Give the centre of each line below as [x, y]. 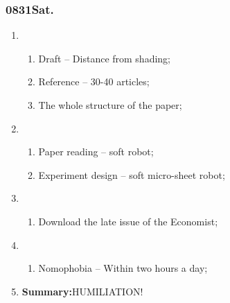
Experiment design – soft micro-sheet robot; [132, 174]
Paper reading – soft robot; [96, 151]
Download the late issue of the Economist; [128, 221]
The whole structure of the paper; [110, 105]
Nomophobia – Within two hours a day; [123, 268]
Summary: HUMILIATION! [82, 291]
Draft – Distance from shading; [105, 58]
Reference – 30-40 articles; [94, 81]
